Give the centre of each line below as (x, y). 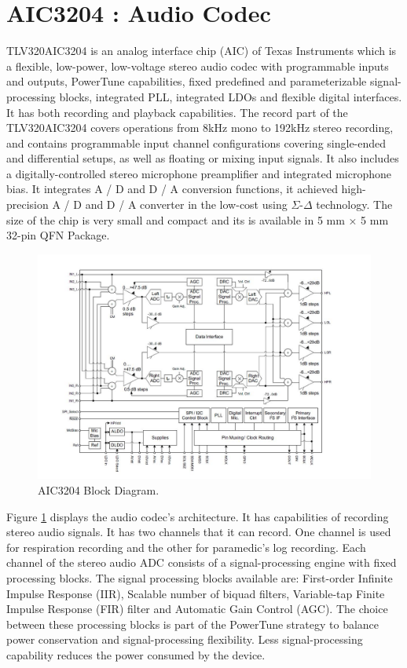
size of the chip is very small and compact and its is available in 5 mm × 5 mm (198, 219)
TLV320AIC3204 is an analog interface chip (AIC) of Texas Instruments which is (202, 51)
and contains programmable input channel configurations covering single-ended (196, 142)
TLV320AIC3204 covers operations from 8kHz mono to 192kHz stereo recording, (200, 128)
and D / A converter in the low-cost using (186, 204)
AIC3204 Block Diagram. (99, 489)
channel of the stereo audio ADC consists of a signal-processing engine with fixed (202, 562)
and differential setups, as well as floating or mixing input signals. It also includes (203, 158)
